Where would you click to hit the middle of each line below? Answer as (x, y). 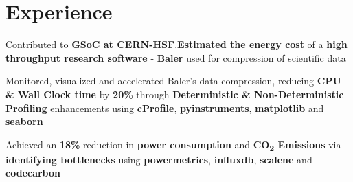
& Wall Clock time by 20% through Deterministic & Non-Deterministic (175, 94)
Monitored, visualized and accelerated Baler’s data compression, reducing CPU (173, 81)
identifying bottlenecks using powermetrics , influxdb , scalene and (159, 159)
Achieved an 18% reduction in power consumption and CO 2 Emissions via (173, 145)
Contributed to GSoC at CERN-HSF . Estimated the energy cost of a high (176, 44)
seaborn (24, 121)
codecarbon (33, 173)
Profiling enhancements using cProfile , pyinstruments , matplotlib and (165, 107)
